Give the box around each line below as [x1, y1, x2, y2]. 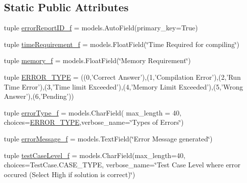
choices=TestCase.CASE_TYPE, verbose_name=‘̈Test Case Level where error [4, 160, 241, 170]
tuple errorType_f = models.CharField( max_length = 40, [4, 107, 181, 117]
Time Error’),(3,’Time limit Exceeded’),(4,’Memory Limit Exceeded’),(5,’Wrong [4, 81, 243, 91]
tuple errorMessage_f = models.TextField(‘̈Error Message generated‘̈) [4, 133, 213, 143]
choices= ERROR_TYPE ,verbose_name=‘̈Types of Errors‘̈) [4, 117, 184, 127]
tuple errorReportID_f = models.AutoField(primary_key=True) [4, 23, 198, 33]
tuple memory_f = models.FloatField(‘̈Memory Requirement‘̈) [4, 55, 191, 66]
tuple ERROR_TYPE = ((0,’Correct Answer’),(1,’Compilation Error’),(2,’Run [4, 71, 241, 82]
